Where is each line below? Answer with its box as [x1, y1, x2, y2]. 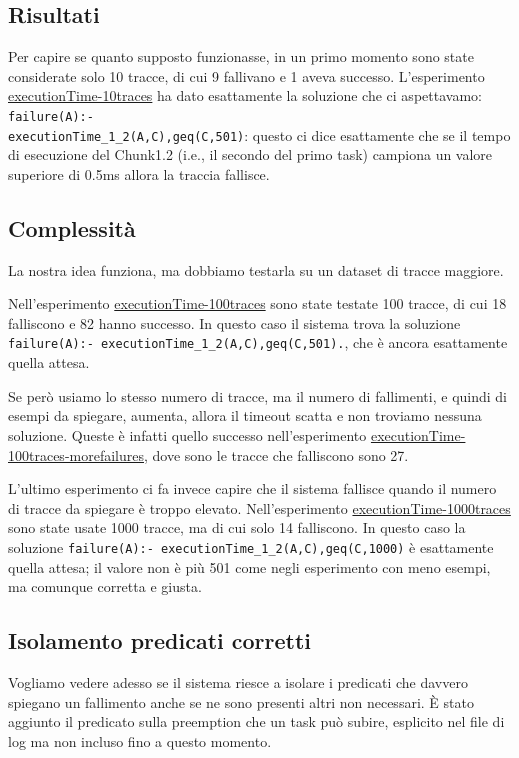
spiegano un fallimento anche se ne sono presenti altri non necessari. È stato [8, 691, 474, 712]
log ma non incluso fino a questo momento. [8, 730, 272, 751]
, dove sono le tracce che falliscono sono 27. [143, 444, 409, 465]
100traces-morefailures [8, 444, 144, 465]
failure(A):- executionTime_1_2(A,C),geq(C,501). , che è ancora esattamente [8, 332, 508, 353]
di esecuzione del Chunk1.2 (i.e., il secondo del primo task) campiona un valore [8, 144, 493, 165]
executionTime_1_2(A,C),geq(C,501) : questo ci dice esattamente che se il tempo [8, 124, 511, 145]
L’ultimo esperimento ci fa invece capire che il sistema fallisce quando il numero [8, 478, 497, 499]
